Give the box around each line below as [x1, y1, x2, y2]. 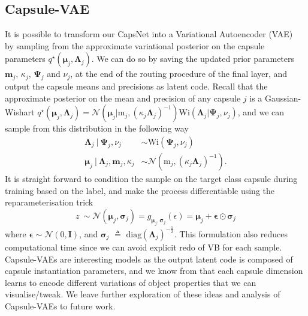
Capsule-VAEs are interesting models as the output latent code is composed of [5, 252, 293, 265]
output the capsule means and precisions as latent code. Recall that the [5, 80, 268, 93]
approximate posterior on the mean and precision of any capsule [5, 91, 241, 104]
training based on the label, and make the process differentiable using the [5, 184, 274, 196]
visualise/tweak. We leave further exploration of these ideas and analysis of [5, 288, 280, 300]
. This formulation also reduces [174, 227, 288, 240]
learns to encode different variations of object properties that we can [5, 276, 256, 288]
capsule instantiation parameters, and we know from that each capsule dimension [5, 264, 303, 277]
